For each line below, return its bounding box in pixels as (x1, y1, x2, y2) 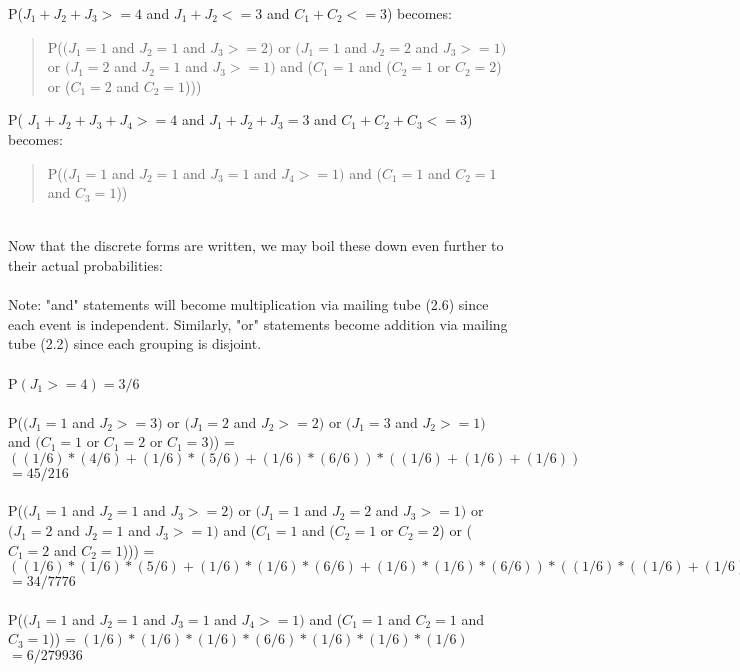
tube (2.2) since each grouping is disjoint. (8, 333, 262, 354)
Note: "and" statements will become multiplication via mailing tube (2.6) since (8, 294, 489, 315)
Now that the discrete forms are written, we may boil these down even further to (8, 235, 504, 256)
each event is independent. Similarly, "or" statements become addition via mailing (8, 313, 508, 334)
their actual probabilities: (8, 254, 163, 275)
